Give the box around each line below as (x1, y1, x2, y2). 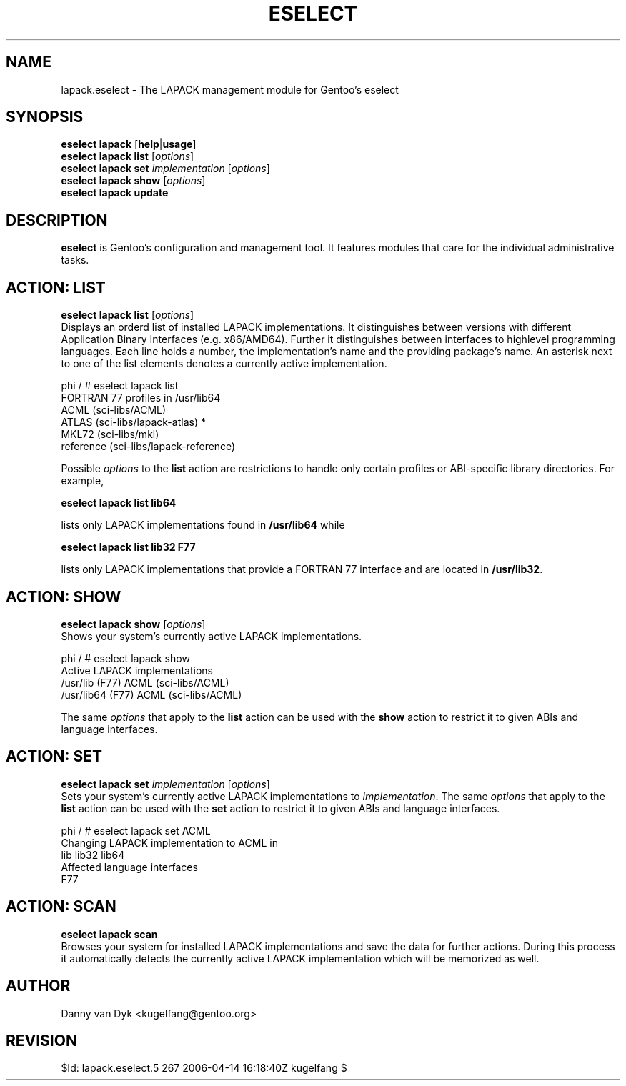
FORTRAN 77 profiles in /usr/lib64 (61, 392, 221, 404)
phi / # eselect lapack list (61, 379, 179, 392)
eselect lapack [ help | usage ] (61, 138, 197, 151)
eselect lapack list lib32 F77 (61, 541, 196, 554)
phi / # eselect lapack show (61, 652, 190, 664)
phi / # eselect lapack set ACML (61, 824, 211, 837)
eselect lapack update (61, 186, 169, 199)
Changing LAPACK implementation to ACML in (61, 836, 278, 849)
